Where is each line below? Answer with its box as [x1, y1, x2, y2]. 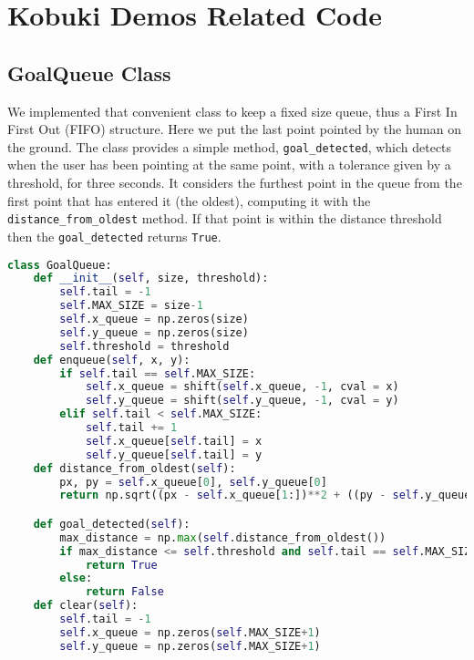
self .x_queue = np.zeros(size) [59, 313, 249, 326]
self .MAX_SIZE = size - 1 [59, 299, 203, 313]
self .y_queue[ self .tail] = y [85, 448, 263, 461]
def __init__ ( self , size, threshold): [33, 272, 269, 285]
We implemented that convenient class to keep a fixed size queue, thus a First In [7, 101, 458, 120]
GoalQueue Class [7, 58, 171, 87]
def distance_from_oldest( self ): [33, 461, 236, 475]
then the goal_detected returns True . [7, 226, 222, 245]
